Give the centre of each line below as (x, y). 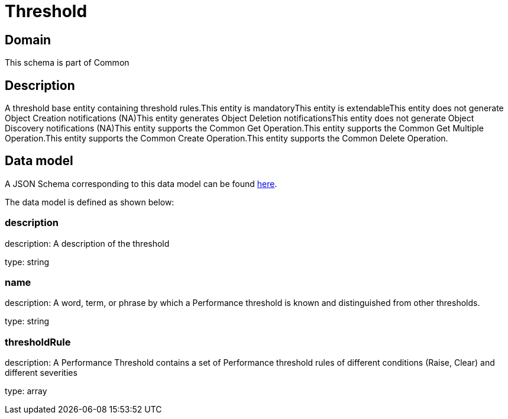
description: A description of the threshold (87, 243)
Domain (28, 40)
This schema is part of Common (67, 63)
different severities (41, 373)
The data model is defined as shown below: (90, 202)
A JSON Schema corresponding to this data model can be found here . (141, 183)
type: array (26, 391)
